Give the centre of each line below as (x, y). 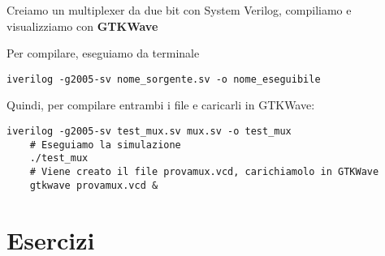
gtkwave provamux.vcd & (94, 185)
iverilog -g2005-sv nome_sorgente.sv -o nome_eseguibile (164, 79)
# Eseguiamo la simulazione (105, 145)
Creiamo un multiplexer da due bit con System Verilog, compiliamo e (179, 10)
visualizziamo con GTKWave (82, 26)
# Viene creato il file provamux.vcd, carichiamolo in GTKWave (204, 172)
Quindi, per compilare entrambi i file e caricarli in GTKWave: (161, 105)
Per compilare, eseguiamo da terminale (103, 53)
